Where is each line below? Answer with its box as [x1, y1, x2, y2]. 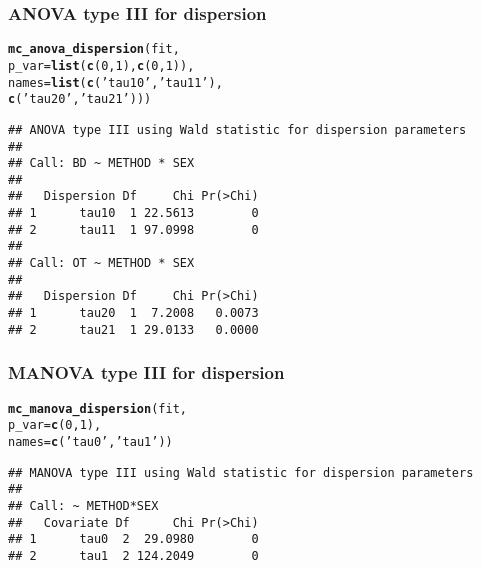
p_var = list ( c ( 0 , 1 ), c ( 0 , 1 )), [8, 58, 195, 73]
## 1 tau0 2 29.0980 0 [8, 532, 259, 547]
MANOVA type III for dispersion [8, 360, 285, 385]
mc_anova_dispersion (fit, [8, 42, 180, 57]
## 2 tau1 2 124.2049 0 [8, 548, 259, 563]
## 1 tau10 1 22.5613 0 [8, 206, 259, 221]
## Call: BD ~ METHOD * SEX [8, 156, 195, 171]
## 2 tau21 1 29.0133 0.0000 [8, 322, 259, 337]
